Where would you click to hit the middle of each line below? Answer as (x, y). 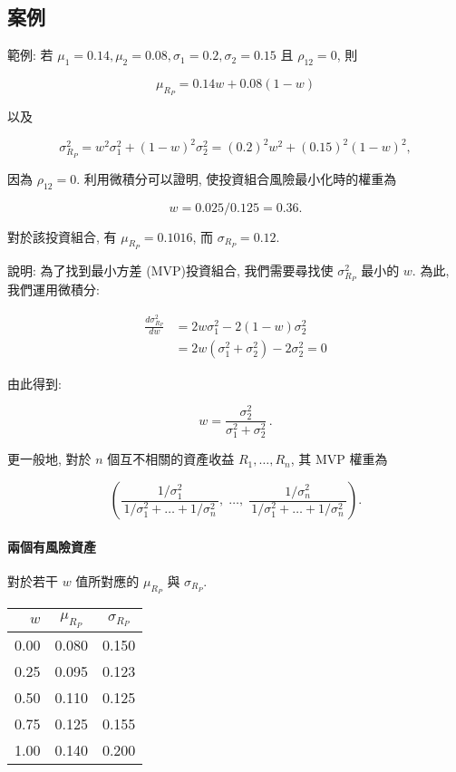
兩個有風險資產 (52, 546)
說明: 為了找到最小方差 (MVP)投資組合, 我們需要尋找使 (170, 270)
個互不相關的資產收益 (171, 459)
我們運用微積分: (53, 289)
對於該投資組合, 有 (62, 236)
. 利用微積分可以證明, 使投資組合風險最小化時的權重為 (237, 178)
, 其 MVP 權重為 (339, 459)
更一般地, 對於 (49, 459)
